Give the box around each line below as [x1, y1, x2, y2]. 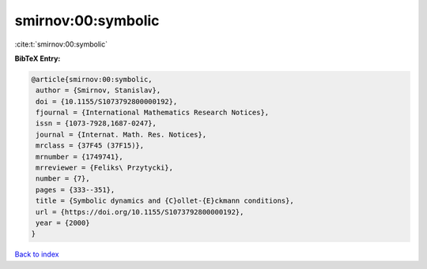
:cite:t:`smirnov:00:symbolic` [14, 39, 108, 49]
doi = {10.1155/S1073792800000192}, [36, 97, 178, 106]
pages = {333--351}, [36, 185, 115, 194]
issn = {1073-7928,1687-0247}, [36, 119, 157, 128]
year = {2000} [36, 219, 90, 227]
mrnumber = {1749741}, [36, 152, 124, 161]
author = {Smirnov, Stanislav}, [36, 86, 161, 95]
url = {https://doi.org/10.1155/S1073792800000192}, [36, 207, 244, 216]
